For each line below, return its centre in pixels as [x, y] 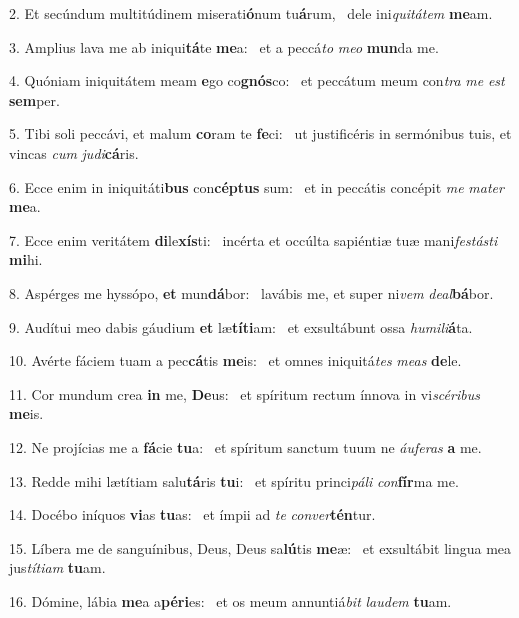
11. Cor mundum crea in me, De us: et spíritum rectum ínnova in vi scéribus [244, 393]
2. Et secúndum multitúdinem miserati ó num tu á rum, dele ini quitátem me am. [251, 13]
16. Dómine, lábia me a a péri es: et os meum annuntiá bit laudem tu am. [230, 600]
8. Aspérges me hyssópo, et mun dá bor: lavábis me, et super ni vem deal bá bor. [251, 292]
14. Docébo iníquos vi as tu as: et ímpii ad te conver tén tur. [192, 514]
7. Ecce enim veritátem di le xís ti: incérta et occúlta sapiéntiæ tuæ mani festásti [253, 239]
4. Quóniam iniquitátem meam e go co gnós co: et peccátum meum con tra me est [257, 80]
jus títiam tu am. [57, 567]
